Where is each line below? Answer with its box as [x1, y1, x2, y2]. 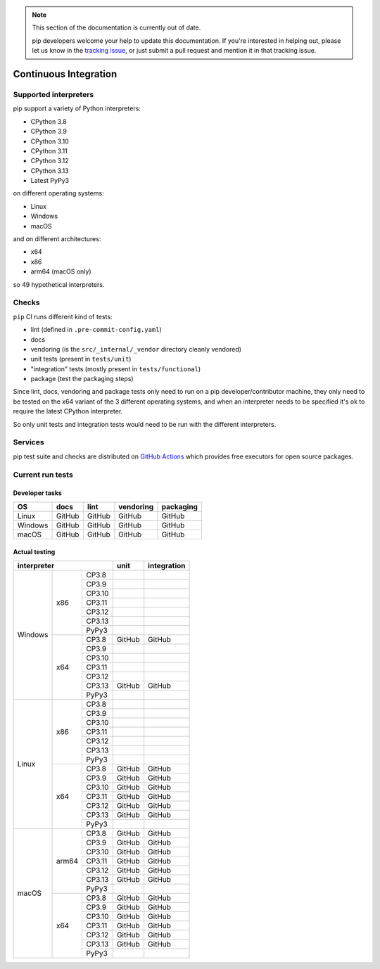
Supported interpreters [13, 89, 94, 99]
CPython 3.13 [30, 166, 70, 175]
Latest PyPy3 [30, 177, 70, 185]
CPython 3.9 [30, 127, 67, 136]
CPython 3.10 [30, 137, 70, 146]
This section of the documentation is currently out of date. [32, 23, 201, 32]
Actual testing [13, 548, 56, 556]
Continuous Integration [13, 68, 118, 80]
